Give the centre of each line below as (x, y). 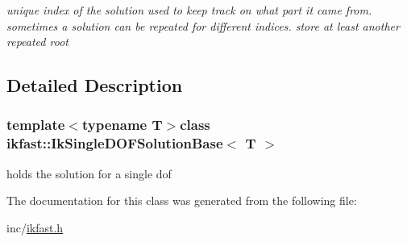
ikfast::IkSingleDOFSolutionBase (115, 143)
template (36, 125)
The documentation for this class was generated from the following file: (182, 200)
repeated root (37, 42)
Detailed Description (95, 85)
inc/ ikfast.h (35, 227)
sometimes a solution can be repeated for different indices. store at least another (203, 25)
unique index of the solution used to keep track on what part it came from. (189, 10)
